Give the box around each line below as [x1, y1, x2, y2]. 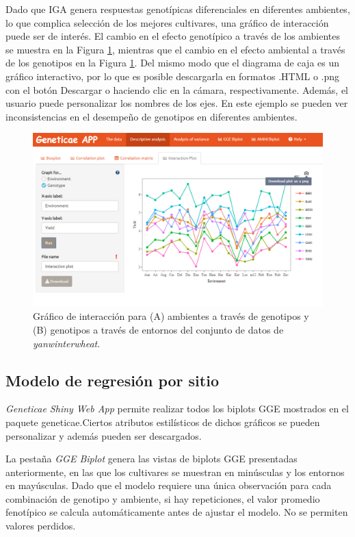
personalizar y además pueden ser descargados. [5, 428, 202, 442]
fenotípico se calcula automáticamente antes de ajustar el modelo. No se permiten [5, 505, 348, 519]
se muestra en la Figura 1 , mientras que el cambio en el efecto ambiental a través [5, 42, 345, 56]
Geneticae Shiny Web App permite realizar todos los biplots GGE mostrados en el [5, 401, 349, 416]
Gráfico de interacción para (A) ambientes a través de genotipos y [33, 309, 309, 323]
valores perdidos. [5, 519, 76, 533]
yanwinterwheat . [33, 336, 101, 350]
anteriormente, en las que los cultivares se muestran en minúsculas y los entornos [5, 464, 345, 479]
